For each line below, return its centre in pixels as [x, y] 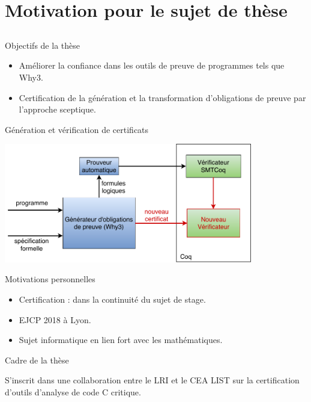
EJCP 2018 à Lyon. [55, 319]
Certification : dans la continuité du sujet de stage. [112, 299]
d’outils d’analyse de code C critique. [73, 392]
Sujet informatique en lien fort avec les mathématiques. [121, 340]
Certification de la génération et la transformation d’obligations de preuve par [162, 97]
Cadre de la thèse [37, 360]
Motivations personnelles [50, 279]
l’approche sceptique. [57, 109]
